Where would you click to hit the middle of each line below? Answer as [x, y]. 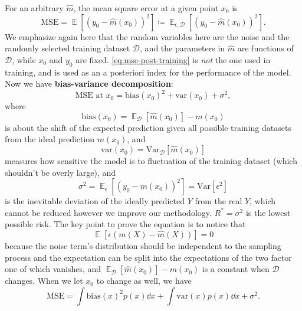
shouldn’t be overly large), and [60, 172]
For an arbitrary [34, 8]
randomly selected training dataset [68, 48]
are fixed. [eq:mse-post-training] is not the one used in [173, 59]
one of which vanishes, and [53, 269]
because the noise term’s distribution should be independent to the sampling [143, 246]
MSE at [89, 96]
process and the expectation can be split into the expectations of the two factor [148, 257]
